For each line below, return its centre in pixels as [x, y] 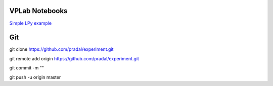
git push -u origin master [35, 77]
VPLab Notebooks [38, 11]
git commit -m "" [27, 68]
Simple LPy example [31, 23]
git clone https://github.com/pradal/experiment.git [61, 49]
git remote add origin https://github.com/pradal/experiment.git [74, 58]
